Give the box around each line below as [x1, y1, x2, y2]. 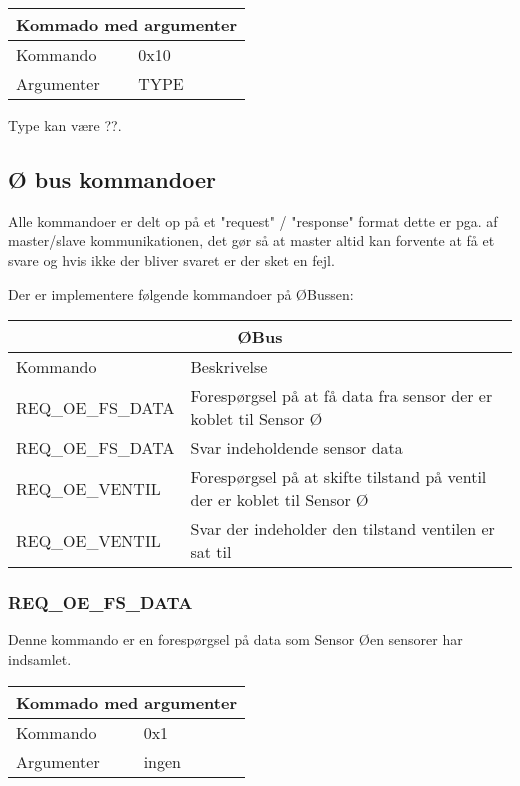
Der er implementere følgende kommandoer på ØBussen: [8, 283, 354, 304]
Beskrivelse [190, 355, 268, 379]
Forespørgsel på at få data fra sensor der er [190, 384, 493, 408]
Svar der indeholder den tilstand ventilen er [190, 517, 495, 541]
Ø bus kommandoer [8, 163, 216, 194]
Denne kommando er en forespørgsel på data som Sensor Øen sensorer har [8, 629, 463, 650]
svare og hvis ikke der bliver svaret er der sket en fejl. [8, 249, 335, 270]
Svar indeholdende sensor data [190, 436, 403, 460]
